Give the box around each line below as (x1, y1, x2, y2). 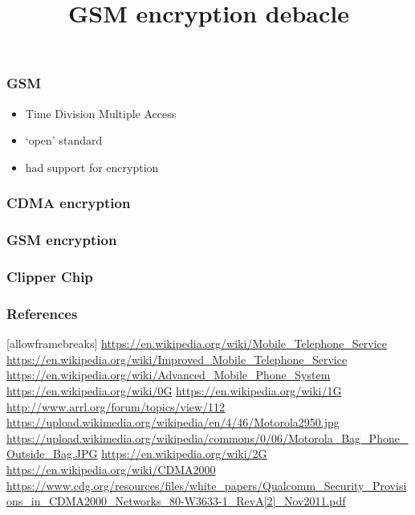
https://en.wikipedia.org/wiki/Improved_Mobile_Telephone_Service (6, 350, 348, 367)
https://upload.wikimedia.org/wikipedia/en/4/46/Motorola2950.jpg (6, 414, 340, 431)
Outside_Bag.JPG (6, 445, 98, 462)
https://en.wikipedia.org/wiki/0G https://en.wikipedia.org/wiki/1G (6, 382, 342, 399)
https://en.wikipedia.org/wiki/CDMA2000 (6, 460, 216, 477)
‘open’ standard (25, 132, 103, 149)
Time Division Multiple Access (25, 104, 177, 121)
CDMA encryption (6, 193, 131, 213)
